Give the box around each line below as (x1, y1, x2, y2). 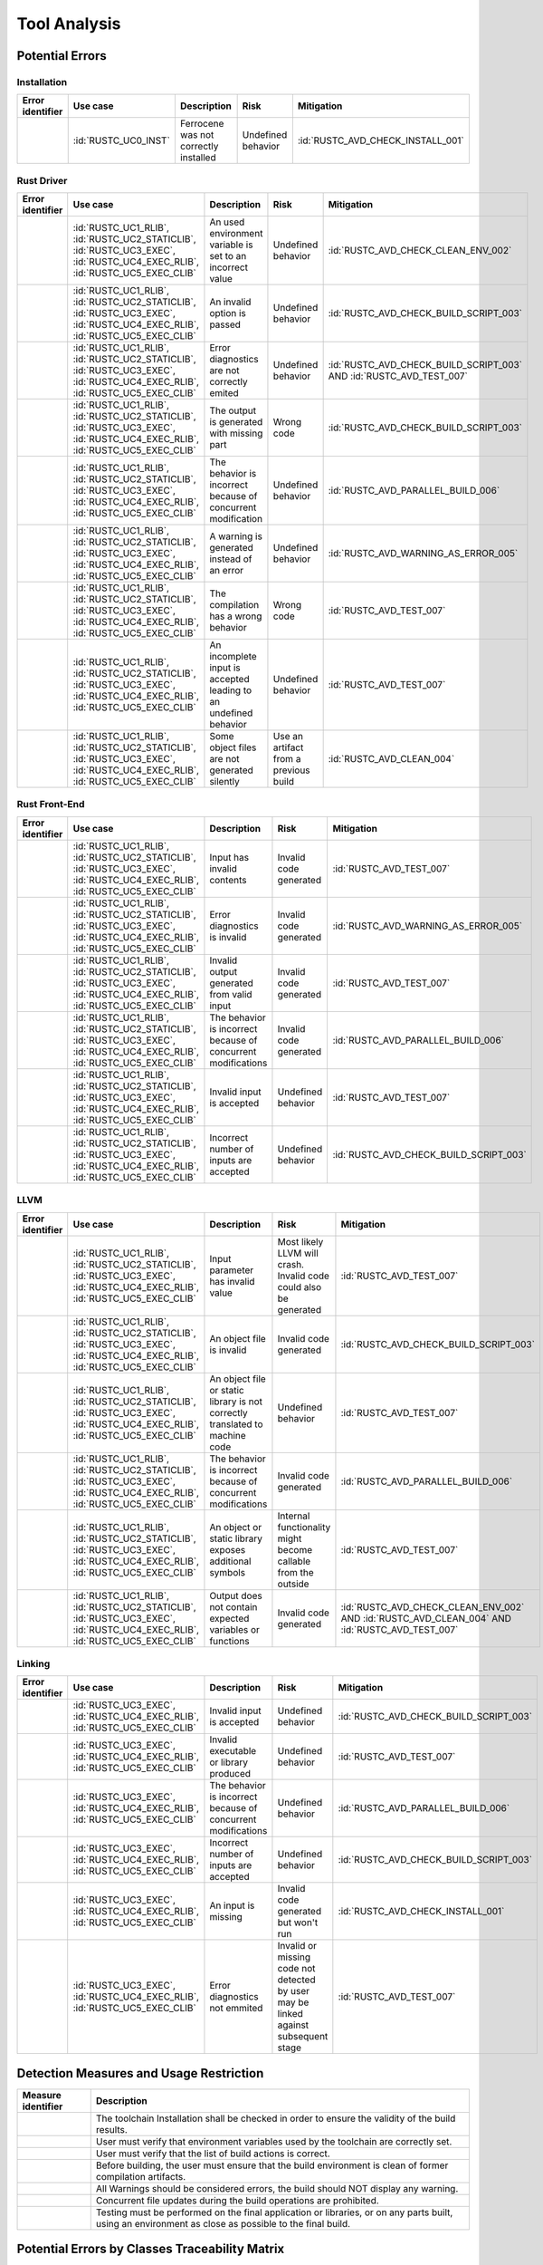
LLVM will (277, 1247, 319, 1259)
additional (209, 1555, 252, 1567)
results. (95, 2123, 129, 2135)
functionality (277, 1520, 331, 1533)
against (277, 2019, 310, 2031)
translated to (209, 1418, 263, 1431)
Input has (209, 851, 250, 863)
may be (277, 1996, 310, 2009)
